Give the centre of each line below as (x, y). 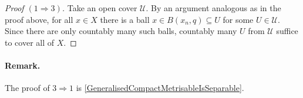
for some (238, 19)
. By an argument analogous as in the (213, 8)
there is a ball (125, 19)
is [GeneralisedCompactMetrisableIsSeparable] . (160, 88)
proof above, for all (39, 19)
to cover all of (30, 42)
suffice (287, 31)
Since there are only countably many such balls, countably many (121, 31)
